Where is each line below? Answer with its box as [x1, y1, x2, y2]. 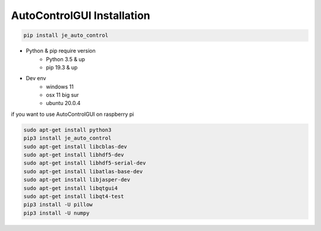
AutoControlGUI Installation [11, 9, 151, 22]
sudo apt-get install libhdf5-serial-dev [23, 160, 146, 166]
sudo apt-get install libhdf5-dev [23, 151, 124, 159]
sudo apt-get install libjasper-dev [23, 176, 131, 183]
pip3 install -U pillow [23, 201, 93, 208]
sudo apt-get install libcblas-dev [23, 143, 127, 150]
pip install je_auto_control [23, 32, 109, 39]
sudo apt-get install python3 [23, 126, 112, 133]
